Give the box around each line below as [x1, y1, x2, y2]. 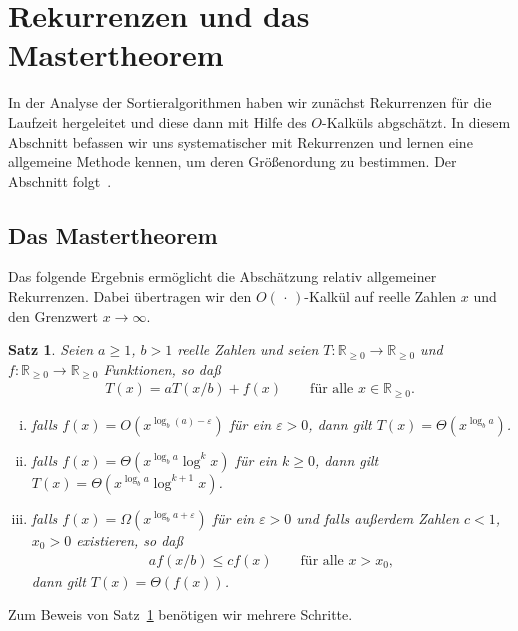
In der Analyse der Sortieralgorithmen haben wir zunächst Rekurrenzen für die [8, 92, 492, 113]
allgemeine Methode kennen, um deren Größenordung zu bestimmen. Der [8, 151, 457, 172]
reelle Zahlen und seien [177, 339, 319, 360]
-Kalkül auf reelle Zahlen [304, 286, 457, 307]
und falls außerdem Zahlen [296, 507, 460, 528]
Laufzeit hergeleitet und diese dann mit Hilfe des [8, 111, 307, 132]
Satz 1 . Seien [8, 339, 94, 360]
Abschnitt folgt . [8, 170, 112, 191]
